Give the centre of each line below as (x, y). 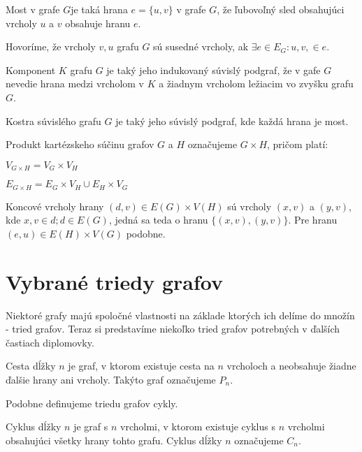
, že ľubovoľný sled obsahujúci (281, 9)
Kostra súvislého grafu (53, 121)
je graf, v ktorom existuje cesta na (141, 366)
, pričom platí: (298, 144)
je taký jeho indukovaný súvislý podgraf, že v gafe (213, 70)
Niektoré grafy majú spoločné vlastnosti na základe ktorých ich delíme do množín (180, 315)
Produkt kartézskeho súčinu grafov (80, 144)
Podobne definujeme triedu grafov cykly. (92, 403)
